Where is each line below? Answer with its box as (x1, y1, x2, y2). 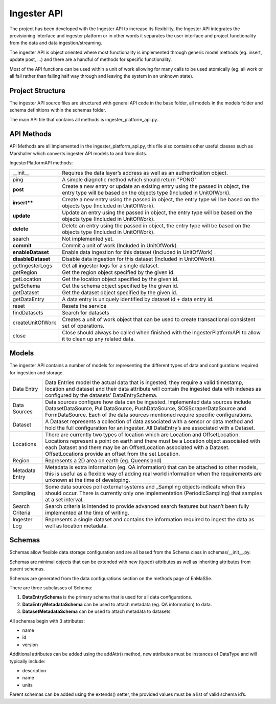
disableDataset (12, 255, 51, 262)
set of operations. (62, 322, 105, 329)
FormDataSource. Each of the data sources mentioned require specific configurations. (45, 411, 253, 418)
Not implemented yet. (62, 235, 114, 242)
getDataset (12, 289, 39, 296)
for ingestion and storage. (9, 369, 64, 376)
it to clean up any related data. (62, 335, 135, 343)
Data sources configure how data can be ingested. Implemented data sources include (45, 398, 251, 406)
